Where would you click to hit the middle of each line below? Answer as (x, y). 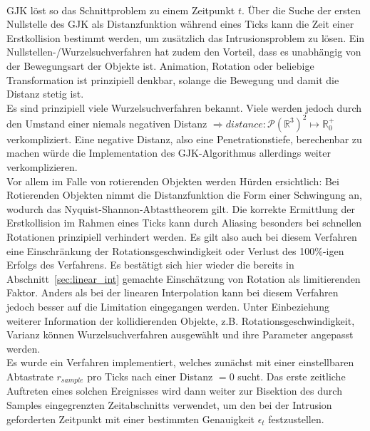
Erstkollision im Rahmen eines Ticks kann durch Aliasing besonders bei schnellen (184, 223)
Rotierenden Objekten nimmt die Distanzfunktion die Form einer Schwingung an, (184, 195)
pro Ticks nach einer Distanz (150, 376)
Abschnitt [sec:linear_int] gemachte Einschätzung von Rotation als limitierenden (184, 278)
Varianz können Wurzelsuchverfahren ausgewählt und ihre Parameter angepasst (180, 334)
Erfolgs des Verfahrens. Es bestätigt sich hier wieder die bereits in (150, 265)
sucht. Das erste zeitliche (292, 376)
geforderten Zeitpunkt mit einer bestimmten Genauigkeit (130, 419)
